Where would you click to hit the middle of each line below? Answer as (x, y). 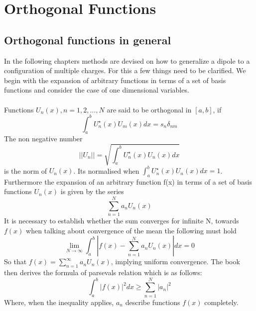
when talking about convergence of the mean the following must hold (131, 230)
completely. (221, 302)
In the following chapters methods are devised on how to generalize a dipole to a (127, 60)
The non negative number (43, 139)
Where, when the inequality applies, (59, 302)
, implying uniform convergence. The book (175, 261)
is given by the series (92, 191)
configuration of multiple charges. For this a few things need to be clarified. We (125, 70)
